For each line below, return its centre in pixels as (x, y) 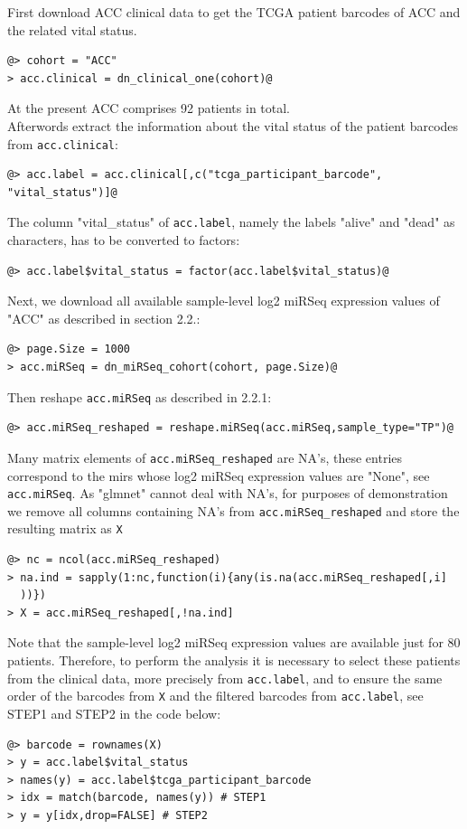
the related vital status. (72, 29)
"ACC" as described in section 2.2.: (104, 318)
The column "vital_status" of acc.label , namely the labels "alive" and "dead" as (231, 222)
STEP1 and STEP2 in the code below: (114, 713)
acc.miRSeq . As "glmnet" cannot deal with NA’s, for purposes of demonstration (228, 493)
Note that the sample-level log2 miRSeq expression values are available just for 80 (234, 642)
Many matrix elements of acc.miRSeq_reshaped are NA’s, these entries (205, 457)
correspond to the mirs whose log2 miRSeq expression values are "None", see (219, 475)
